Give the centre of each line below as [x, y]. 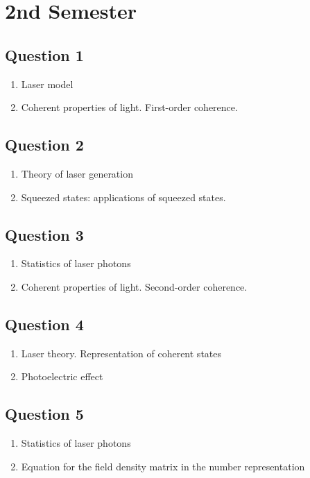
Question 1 [44, 54]
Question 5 [44, 414]
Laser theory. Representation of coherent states [121, 353]
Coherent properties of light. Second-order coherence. [134, 286]
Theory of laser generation [77, 173]
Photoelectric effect [62, 376]
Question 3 [44, 234]
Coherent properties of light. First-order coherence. [129, 107]
